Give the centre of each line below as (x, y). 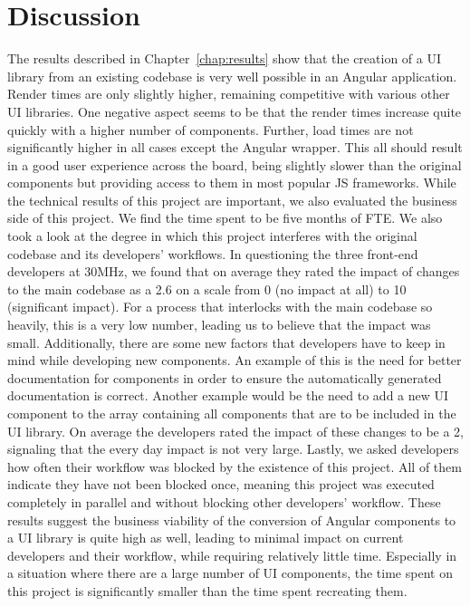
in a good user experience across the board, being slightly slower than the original (235, 164)
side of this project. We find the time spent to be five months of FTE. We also (225, 218)
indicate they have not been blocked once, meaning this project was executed (221, 484)
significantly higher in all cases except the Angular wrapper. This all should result (235, 147)
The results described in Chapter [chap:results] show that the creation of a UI (224, 58)
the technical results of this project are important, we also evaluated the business (232, 200)
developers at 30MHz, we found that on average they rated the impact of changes (234, 271)
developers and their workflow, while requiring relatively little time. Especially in (232, 555)
